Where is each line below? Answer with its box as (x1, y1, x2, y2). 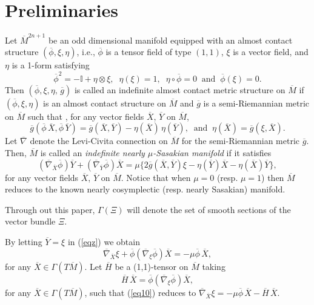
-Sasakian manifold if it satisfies (153, 146, 272, 159)
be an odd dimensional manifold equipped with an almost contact (48, 33, 293, 46)
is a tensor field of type (105, 45, 192, 58)
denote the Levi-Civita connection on (30, 134, 168, 147)
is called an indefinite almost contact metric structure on (74, 83, 286, 96)
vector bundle (5, 215, 56, 228)
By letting (5, 235, 42, 248)
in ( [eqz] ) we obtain (67, 235, 140, 248)
